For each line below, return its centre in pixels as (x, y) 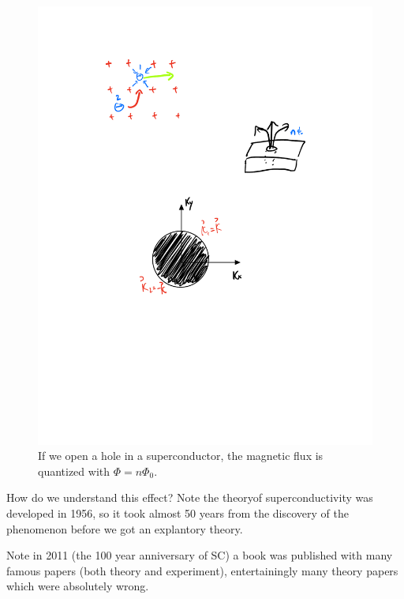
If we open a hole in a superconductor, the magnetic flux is (181, 456)
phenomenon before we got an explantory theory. (125, 528)
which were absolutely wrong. (78, 586)
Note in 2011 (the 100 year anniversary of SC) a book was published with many (200, 555)
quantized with (74, 471)
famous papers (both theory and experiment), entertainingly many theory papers (202, 570)
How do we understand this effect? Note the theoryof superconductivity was (190, 497)
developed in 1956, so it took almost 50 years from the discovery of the (178, 513)
